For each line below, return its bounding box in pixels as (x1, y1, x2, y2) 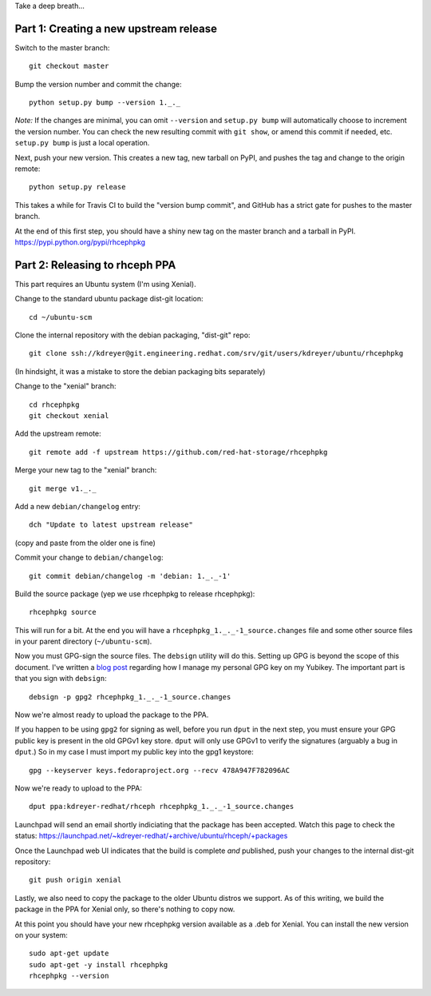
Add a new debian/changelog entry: (14, 501, 141, 511)
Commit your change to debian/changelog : (14, 552, 164, 563)
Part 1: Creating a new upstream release (14, 22, 217, 35)
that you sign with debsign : (14, 674, 107, 683)
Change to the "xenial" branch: (14, 381, 117, 391)
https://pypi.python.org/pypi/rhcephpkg (14, 237, 146, 247)
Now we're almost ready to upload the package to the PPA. (14, 710, 209, 719)
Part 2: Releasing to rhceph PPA (14, 258, 176, 272)
